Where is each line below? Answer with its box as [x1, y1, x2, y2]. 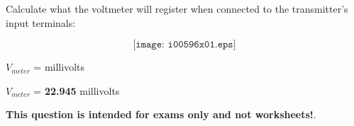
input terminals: [6, 15, 76, 30]
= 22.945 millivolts [33, 83, 120, 98]
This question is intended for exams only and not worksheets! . [6, 107, 316, 122]
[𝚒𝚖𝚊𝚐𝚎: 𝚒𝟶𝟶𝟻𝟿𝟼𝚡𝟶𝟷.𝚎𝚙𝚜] [133, 40, 236, 50]
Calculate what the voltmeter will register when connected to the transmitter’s [6, 1, 348, 16]
